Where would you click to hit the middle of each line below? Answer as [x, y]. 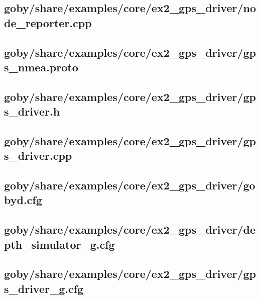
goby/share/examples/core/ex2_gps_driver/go [130, 185]
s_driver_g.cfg [44, 288]
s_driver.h [32, 111]
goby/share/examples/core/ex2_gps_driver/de [130, 229]
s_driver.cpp [38, 156]
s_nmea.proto [41, 67]
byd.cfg [23, 200]
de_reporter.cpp [48, 22]
